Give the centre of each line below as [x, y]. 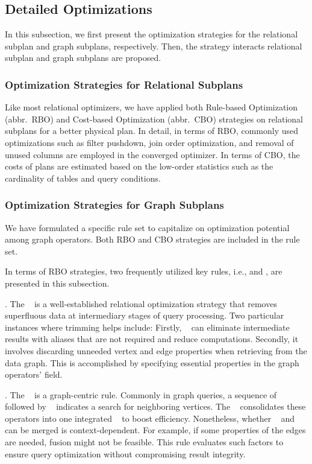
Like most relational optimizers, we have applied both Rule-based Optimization [151, 107]
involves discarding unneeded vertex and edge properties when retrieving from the [156, 350]
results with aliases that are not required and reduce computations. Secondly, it [152, 339]
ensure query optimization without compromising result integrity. [125, 453]
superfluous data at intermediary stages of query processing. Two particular [145, 315]
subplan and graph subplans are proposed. [83, 58]
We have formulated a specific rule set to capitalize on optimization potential [147, 227]
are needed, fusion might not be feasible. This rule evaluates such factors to [144, 442]
